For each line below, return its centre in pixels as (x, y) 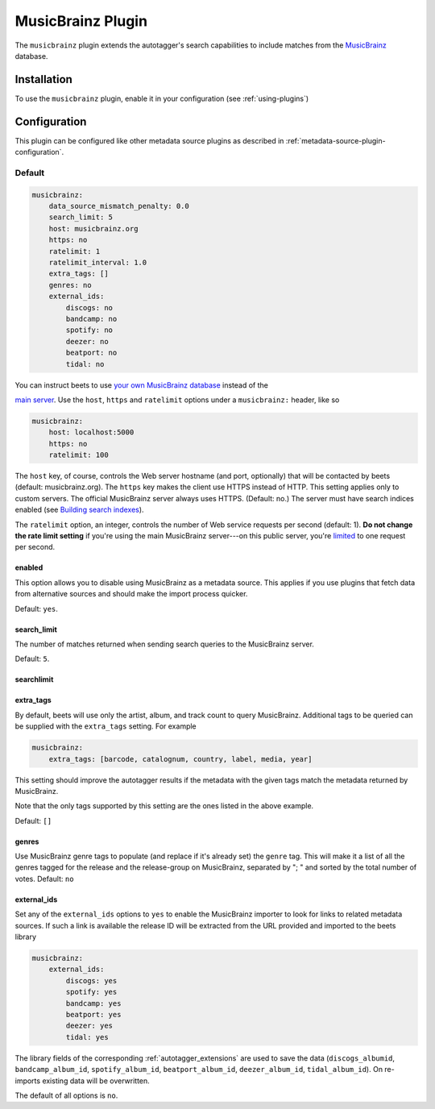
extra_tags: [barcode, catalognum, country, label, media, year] (180, 759)
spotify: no (89, 330)
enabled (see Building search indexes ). (79, 510)
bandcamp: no (91, 319)
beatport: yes (93, 1014)
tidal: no (85, 364)
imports (27, 1081)
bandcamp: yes (93, 1003)
